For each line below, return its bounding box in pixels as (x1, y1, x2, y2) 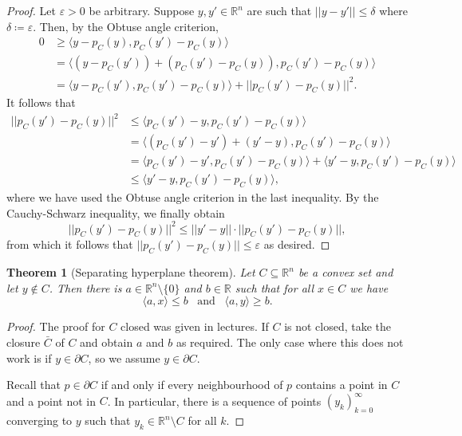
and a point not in (6, 392, 97, 409)
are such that (247, 2, 312, 18)
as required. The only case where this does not (176, 334, 404, 351)
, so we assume (88, 349, 160, 366)
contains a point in (295, 376, 388, 393)
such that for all (235, 279, 314, 296)
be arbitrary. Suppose (89, 2, 195, 18)
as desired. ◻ (263, 236, 330, 253)
